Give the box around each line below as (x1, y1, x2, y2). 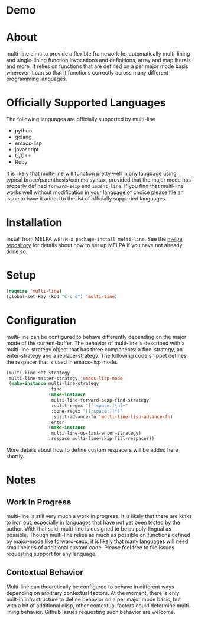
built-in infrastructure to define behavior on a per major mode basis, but (6, 596, 181, 603)
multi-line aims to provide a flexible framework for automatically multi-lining (6, 50, 190, 57)
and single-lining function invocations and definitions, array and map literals (6, 57, 191, 64)
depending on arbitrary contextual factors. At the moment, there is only (6, 589, 180, 596)
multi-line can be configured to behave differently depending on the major (6, 333, 187, 340)
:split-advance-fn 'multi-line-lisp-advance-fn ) (51, 413, 173, 420)
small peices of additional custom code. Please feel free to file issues (6, 544, 175, 551)
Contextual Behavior (6, 567, 84, 577)
